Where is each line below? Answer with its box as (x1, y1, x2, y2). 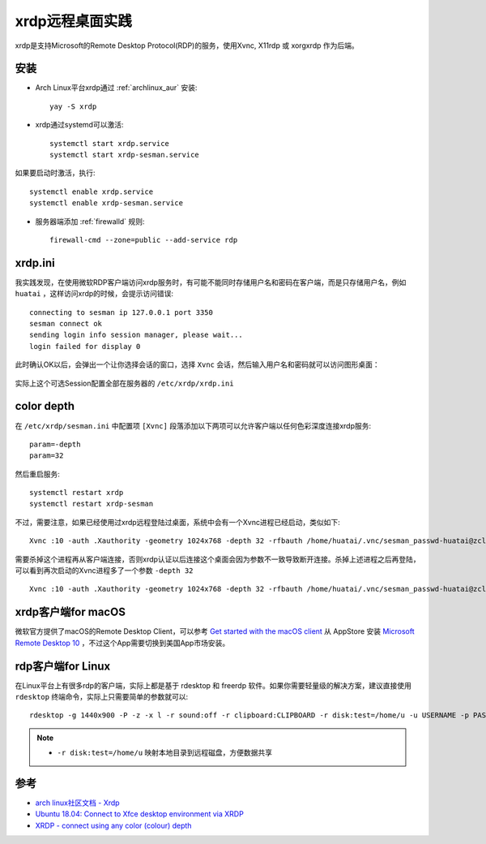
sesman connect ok (29, 319, 103, 329)
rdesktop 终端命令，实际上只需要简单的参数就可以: (15, 692, 189, 702)
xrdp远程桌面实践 (15, 12, 133, 30)
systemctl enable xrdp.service (29, 187, 154, 196)
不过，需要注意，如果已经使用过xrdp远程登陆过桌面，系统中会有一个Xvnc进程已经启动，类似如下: (15, 517, 340, 527)
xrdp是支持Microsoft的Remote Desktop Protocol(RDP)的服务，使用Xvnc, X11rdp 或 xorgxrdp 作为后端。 (15, 41, 360, 50)
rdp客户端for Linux (15, 659, 111, 673)
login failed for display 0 (29, 342, 141, 351)
